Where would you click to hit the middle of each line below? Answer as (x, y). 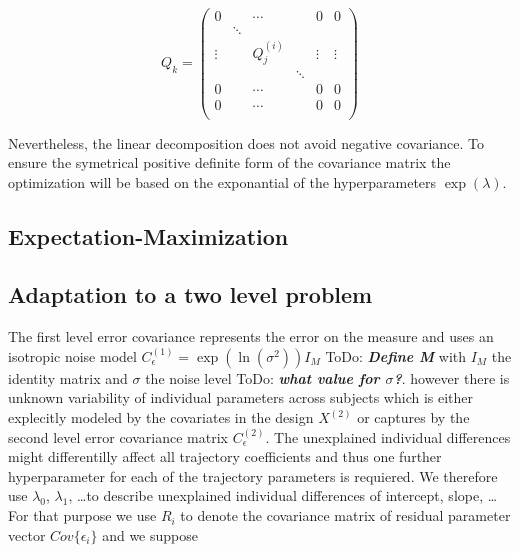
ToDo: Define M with (396, 355)
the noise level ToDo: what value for (262, 377)
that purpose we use (95, 515)
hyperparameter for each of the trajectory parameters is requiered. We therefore (253, 475)
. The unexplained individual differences (388, 436)
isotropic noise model (72, 355)
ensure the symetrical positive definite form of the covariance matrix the (229, 162)
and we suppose (150, 534)
